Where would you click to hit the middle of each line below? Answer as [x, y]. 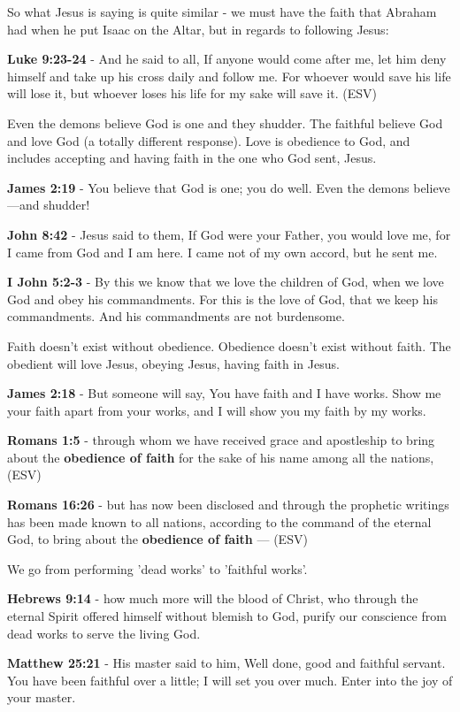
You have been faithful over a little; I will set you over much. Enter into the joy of [230, 680]
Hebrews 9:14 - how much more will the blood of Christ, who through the [213, 598]
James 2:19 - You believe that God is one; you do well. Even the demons [208, 187]
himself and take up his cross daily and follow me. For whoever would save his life [229, 76]
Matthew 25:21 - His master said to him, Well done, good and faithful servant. [226, 663]
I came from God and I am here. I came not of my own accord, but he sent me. [222, 252]
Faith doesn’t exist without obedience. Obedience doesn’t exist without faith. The [229, 345]
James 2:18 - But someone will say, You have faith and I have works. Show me [224, 393]
